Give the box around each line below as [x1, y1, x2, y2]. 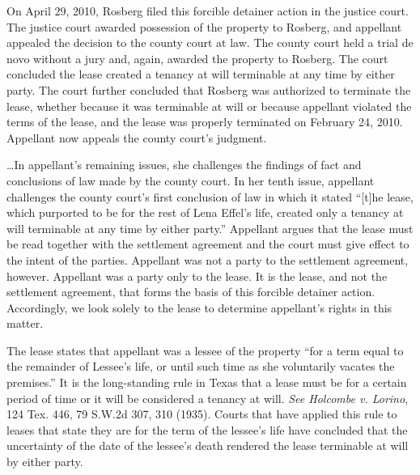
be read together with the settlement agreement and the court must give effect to [6, 235, 409, 252]
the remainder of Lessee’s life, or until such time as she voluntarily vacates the [6, 358, 395, 375]
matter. [6, 315, 44, 332]
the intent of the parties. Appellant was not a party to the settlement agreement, [6, 251, 409, 268]
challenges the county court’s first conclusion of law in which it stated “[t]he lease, [6, 188, 414, 205]
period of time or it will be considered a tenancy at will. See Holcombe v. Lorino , [6, 389, 409, 406]
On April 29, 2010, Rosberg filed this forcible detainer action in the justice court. [6, 2, 409, 19]
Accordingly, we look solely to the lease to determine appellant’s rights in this [6, 299, 392, 316]
